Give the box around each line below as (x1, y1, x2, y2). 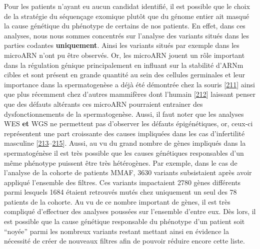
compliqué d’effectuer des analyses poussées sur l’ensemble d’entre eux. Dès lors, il (4, 206, 256, 217)
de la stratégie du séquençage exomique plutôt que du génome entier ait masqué (4, 10, 249, 21)
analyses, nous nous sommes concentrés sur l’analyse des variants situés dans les (4, 30, 249, 40)
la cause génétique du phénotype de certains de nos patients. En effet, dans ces (4, 20, 245, 31)
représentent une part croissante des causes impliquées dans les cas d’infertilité (4, 128, 245, 138)
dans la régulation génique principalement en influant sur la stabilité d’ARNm (4, 59, 243, 70)
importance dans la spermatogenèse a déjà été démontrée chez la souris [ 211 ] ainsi (4, 79, 255, 89)
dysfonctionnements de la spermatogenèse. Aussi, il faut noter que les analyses (4, 108, 244, 119)
